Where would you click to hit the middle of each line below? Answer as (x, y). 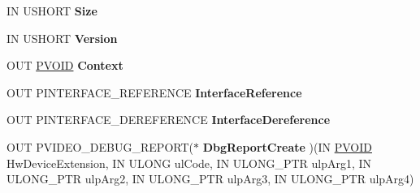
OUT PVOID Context (65, 65)
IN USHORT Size (52, 11)
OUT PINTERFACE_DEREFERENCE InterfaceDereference (169, 120)
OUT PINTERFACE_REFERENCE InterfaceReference (154, 92)
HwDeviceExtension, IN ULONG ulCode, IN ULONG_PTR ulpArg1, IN (189, 163)
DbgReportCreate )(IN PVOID (287, 146)
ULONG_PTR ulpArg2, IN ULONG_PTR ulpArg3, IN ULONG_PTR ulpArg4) (210, 179)
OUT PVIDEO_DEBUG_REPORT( (100, 146)
